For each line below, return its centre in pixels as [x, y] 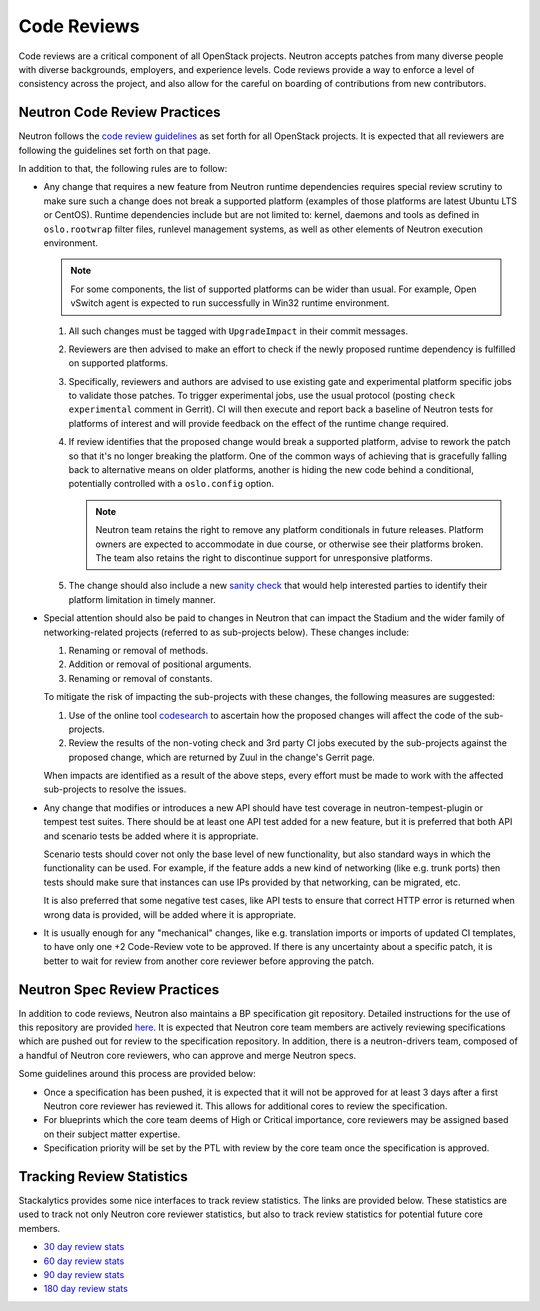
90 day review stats [84, 1275]
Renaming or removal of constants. [140, 678]
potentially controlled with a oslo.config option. [171, 484]
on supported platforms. [118, 363]
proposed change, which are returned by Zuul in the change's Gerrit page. [221, 757]
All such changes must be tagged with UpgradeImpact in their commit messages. [238, 331]
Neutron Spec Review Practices [119, 989]
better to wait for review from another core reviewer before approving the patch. [209, 961]
